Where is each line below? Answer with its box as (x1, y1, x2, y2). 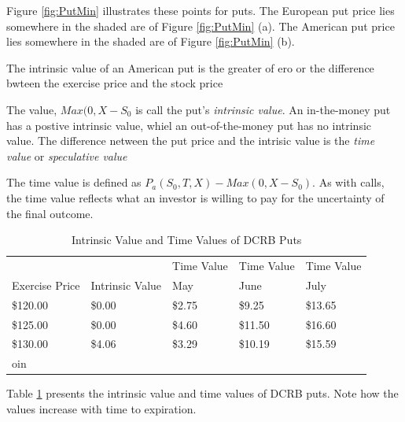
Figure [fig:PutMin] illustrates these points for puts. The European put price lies (6, 2, 395, 18)
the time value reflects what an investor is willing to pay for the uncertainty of (6, 189, 385, 205)
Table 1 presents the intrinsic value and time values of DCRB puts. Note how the (6, 385, 399, 402)
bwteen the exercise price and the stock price (6, 75, 223, 91)
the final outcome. (6, 205, 94, 221)
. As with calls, (312, 174, 385, 191)
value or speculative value (6, 147, 127, 164)
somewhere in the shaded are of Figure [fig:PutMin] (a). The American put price (6, 17, 395, 34)
